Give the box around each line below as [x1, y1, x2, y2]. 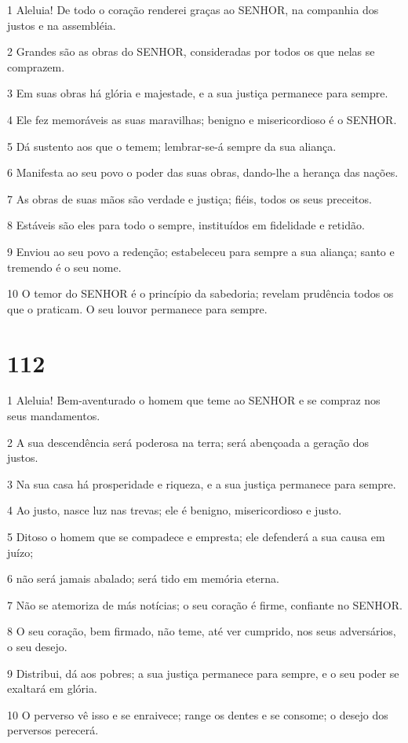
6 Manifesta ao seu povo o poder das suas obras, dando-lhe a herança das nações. [7, 164, 399, 181]
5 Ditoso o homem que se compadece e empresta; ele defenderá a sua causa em [7, 529, 385, 544]
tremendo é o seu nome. [7, 258, 122, 275]
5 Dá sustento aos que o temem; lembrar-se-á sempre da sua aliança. [7, 137, 337, 154]
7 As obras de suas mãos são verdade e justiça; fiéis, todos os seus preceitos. [7, 190, 372, 207]
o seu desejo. [7, 638, 67, 654]
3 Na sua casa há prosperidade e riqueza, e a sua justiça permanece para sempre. [7, 475, 396, 492]
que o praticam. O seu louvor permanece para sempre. [7, 300, 268, 317]
